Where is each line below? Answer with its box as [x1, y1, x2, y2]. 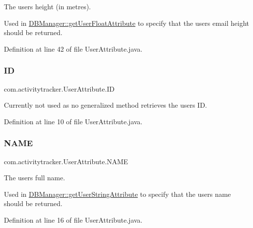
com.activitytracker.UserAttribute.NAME [4, 156, 128, 166]
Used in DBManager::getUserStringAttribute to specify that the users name [4, 189, 231, 199]
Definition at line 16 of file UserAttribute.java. [4, 214, 143, 225]
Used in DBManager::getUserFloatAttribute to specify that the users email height [4, 18, 250, 28]
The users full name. [4, 172, 65, 183]
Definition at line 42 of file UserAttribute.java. [4, 43, 143, 54]
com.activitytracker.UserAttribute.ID [4, 83, 115, 94]
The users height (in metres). [4, 1, 91, 11]
